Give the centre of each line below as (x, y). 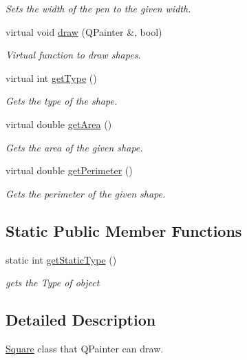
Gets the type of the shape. (62, 101)
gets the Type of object (53, 283)
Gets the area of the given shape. (74, 147)
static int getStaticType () (61, 259)
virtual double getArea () (59, 124)
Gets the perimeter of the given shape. (86, 193)
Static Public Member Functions (124, 230)
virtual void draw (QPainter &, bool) (84, 31)
